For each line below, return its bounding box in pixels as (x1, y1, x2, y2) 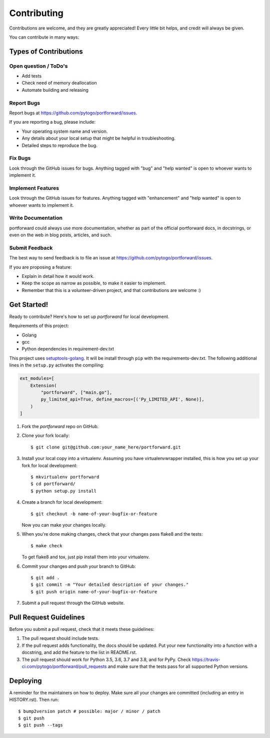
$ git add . (30, 575, 60, 580)
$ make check (30, 543, 62, 548)
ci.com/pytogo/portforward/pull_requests (21, 663, 107, 669)
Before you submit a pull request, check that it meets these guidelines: (9, 626, 154, 632)
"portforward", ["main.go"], (40, 390, 112, 395)
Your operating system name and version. (21, 128, 108, 134)
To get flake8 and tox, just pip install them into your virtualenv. (21, 554, 150, 560)
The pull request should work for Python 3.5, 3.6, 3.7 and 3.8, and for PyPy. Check (21, 656, 191, 662)
